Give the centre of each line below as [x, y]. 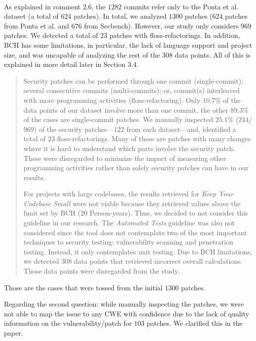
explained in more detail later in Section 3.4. [71, 64]
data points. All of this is [213, 54]
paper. [14, 333]
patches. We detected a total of [51, 35]
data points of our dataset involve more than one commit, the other [126, 109]
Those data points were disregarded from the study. [102, 271]
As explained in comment [42, 6]
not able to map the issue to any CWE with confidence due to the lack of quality [127, 313]
